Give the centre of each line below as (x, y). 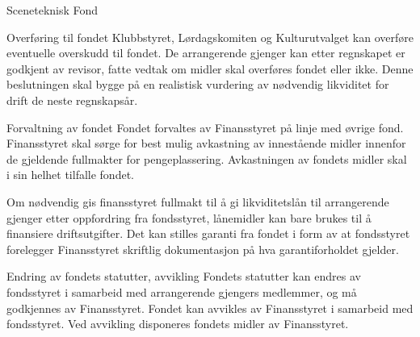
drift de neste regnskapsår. (72, 100)
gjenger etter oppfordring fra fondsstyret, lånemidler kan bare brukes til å (189, 217)
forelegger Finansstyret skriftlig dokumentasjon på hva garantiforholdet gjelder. (203, 249)
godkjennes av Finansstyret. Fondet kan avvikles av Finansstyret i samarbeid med (210, 308)
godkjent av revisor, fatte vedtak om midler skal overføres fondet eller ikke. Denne (210, 68)
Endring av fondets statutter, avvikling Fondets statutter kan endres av (184, 276)
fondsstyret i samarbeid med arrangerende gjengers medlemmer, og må (182, 291)
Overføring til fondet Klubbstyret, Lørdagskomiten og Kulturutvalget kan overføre (210, 37)
